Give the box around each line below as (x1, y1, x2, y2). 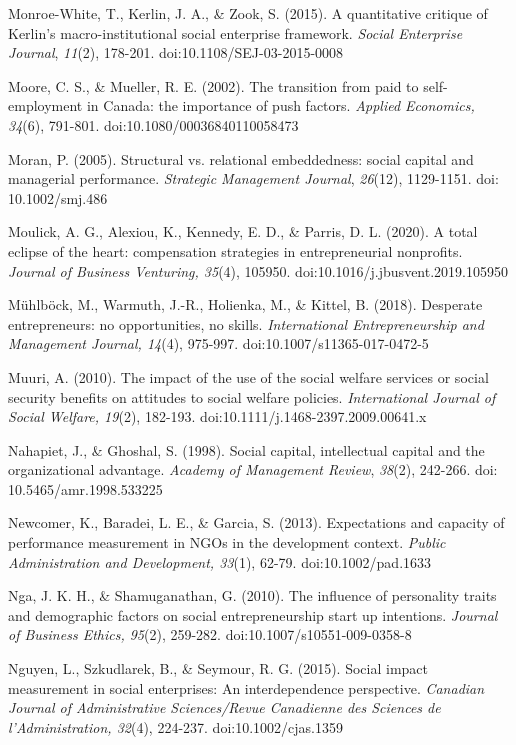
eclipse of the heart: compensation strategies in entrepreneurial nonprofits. (8, 240, 463, 261)
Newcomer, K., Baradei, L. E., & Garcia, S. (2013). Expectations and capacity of (8, 512, 505, 533)
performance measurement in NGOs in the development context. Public (8, 532, 446, 553)
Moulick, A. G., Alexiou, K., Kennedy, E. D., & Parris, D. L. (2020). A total (8, 221, 478, 242)
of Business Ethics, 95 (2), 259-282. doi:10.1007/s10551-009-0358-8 (8, 624, 412, 645)
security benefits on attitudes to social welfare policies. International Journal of (8, 386, 496, 407)
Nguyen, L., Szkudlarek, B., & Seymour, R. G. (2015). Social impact (8, 658, 429, 679)
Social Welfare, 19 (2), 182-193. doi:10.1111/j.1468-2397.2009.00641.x (8, 406, 427, 427)
